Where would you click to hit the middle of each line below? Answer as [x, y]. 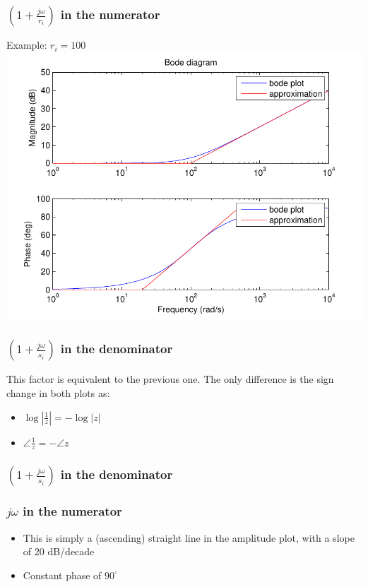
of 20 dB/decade [59, 551]
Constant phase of [62, 575]
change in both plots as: [58, 392]
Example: [27, 45]
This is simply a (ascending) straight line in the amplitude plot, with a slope [189, 537]
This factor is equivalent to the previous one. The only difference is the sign [170, 379]
